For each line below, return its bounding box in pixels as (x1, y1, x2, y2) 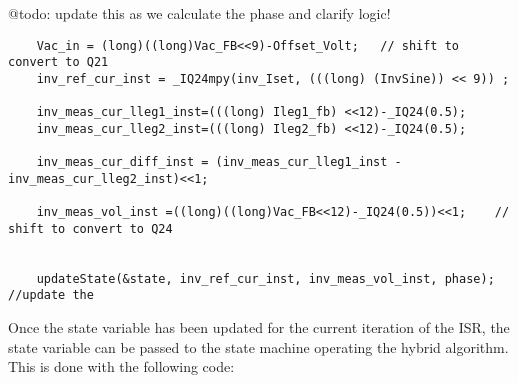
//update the (8, 288, 94, 303)
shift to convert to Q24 (8, 221, 173, 236)
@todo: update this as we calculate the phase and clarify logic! (8, 3, 391, 23)
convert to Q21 (8, 55, 109, 70)
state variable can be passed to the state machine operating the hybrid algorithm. (8, 336, 509, 357)
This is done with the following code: (8, 356, 235, 377)
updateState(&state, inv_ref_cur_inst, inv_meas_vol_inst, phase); (36, 271, 495, 286)
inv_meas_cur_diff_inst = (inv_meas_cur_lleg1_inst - (36, 155, 402, 170)
